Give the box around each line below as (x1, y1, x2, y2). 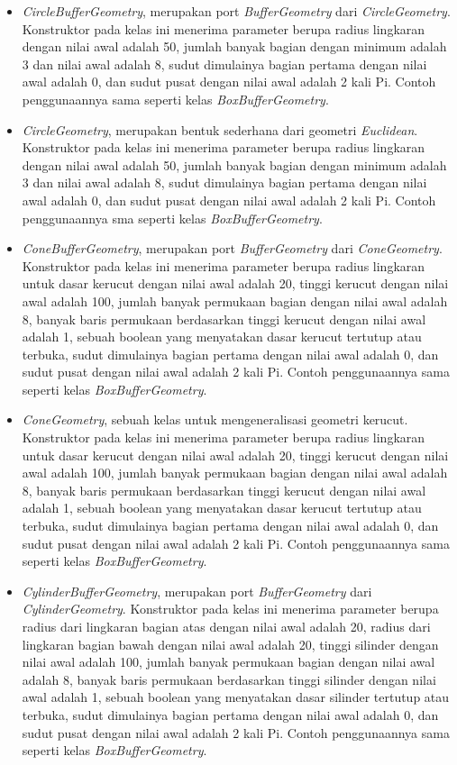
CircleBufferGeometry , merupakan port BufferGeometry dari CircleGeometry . (22, 2, 451, 20)
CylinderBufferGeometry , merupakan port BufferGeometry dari (22, 581, 372, 600)
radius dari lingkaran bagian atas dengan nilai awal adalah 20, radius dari (22, 617, 431, 635)
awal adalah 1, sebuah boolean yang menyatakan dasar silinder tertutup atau (22, 688, 450, 706)
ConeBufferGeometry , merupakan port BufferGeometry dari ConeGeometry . (22, 239, 443, 258)
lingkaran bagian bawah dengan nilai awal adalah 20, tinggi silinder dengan (22, 634, 439, 653)
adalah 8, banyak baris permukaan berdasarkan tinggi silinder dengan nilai (22, 669, 436, 688)
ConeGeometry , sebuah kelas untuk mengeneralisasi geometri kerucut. (22, 410, 408, 429)
